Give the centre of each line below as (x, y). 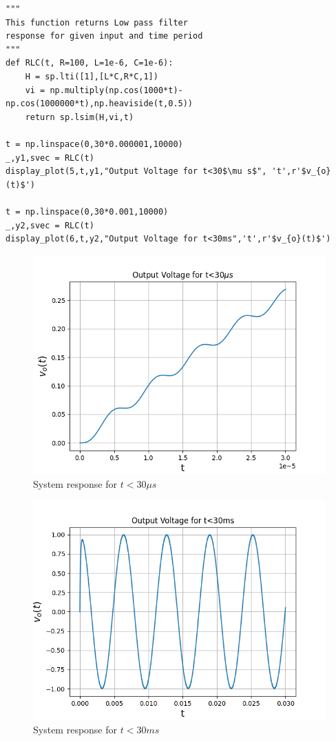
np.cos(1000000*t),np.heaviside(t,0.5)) (99, 104)
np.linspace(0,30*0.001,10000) (97, 211)
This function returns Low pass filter (97, 22)
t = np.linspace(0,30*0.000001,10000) (94, 144)
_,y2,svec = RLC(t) (50, 225)
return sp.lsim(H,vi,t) (80, 117)
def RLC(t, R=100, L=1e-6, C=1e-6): (90, 63)
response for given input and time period (104, 36)
